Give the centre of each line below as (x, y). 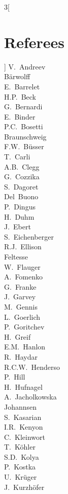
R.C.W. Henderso (32, 367)
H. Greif (18, 336)
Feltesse (16, 256)
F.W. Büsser (24, 146)
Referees (35, 42)
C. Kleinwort (25, 437)
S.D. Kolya (22, 456)
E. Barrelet (22, 86)
